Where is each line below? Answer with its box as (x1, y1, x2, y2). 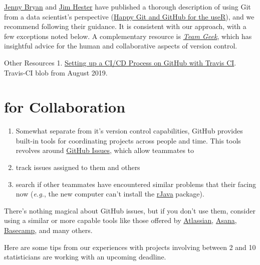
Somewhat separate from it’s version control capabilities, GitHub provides (16, 125, 243, 136)
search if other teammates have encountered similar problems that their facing (16, 178, 256, 189)
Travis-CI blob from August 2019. (4, 67, 108, 77)
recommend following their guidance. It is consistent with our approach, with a (4, 21, 246, 31)
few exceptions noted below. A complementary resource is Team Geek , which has (4, 30, 252, 41)
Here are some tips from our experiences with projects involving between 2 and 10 (4, 241, 256, 252)
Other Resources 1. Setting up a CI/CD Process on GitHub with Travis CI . (4, 57, 236, 67)
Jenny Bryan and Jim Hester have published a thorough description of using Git (4, 1, 251, 11)
